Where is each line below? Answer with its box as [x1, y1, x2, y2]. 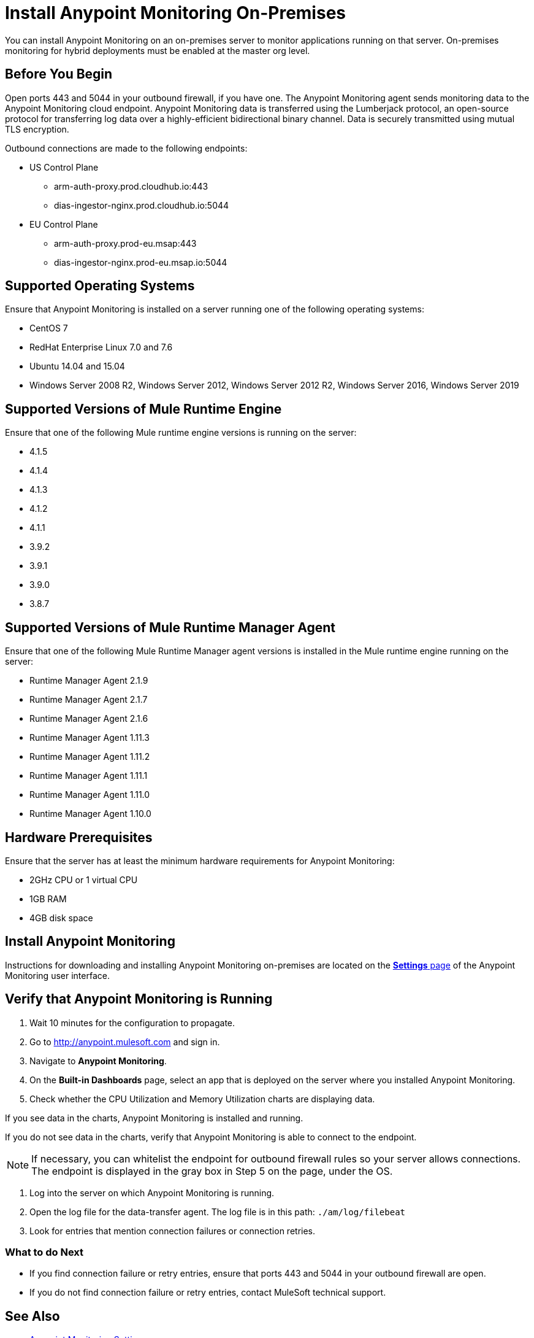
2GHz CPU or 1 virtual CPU [29, 874, 138, 885]
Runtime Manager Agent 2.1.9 [29, 675, 148, 686]
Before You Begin [5, 66, 113, 82]
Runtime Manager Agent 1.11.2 [29, 751, 150, 762]
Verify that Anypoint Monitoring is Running [5, 991, 273, 1007]
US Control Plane [29, 161, 99, 172]
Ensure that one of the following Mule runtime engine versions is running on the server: [5, 427, 357, 438]
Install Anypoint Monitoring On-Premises [5, 2, 346, 23]
